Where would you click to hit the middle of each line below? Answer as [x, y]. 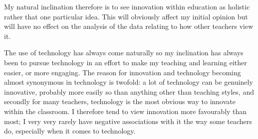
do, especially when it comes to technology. [70, 131]
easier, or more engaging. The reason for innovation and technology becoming [123, 72]
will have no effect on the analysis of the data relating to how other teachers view [129, 26]
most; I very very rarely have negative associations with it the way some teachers [128, 121]
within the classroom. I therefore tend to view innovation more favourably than [126, 111]
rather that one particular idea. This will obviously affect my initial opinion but [126, 16]
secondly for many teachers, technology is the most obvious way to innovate [120, 101]
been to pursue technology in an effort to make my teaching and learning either [126, 62]
